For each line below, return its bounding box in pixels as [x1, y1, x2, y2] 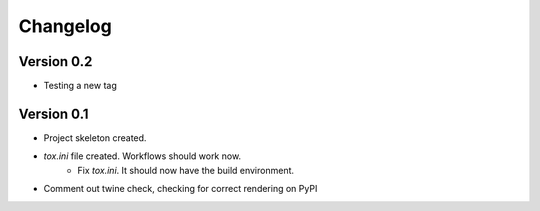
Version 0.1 [18, 105, 89, 122]
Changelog [18, 15, 112, 37]
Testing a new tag [43, 80, 117, 92]
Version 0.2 [18, 53, 93, 70]
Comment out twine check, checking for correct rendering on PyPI [43, 183, 318, 195]
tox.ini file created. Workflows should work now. [43, 150, 242, 162]
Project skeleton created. [43, 131, 147, 144]
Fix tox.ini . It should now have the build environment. [77, 164, 295, 176]
